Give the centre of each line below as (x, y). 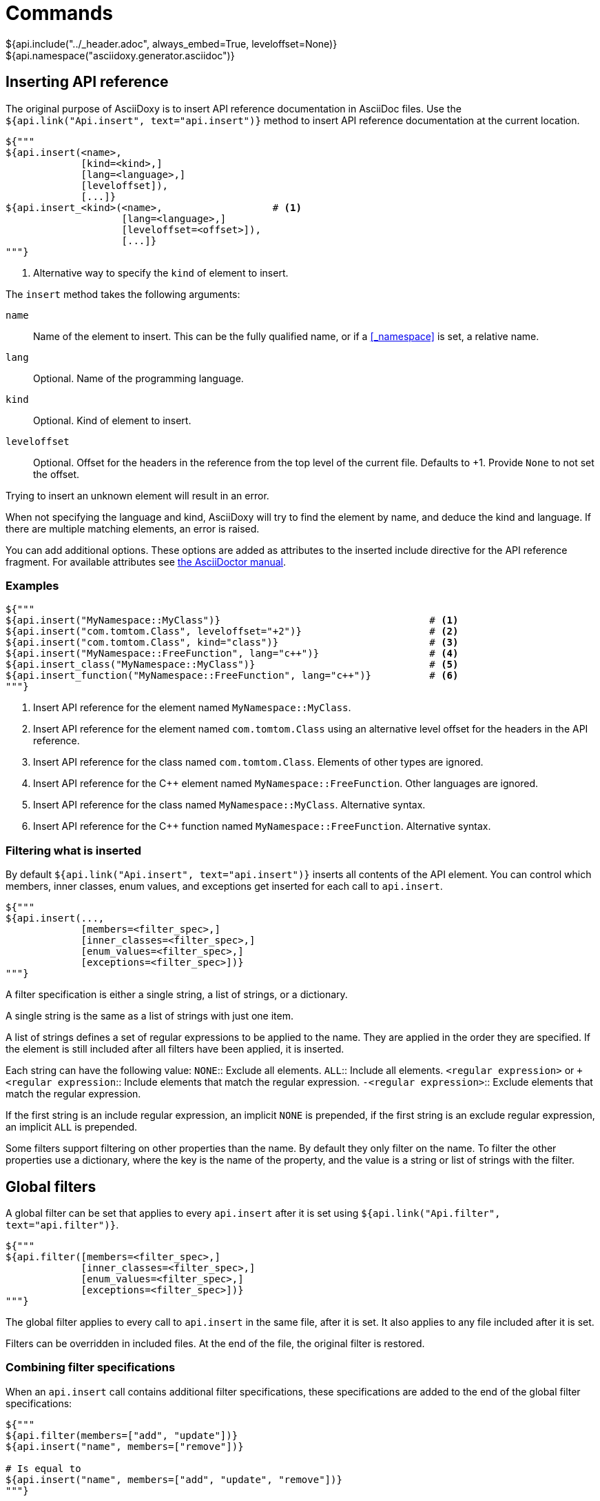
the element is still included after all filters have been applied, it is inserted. (175, 1049)
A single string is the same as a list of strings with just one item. (149, 1016)
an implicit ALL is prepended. (72, 1127)
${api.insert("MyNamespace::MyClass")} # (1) (232, 620)
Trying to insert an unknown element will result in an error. (137, 495)
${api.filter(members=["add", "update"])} (122, 1435)
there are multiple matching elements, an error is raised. (133, 528)
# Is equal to (43, 1468)
